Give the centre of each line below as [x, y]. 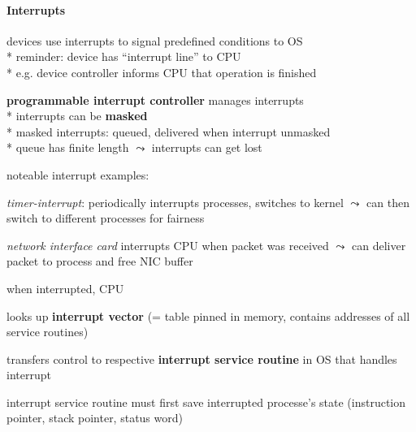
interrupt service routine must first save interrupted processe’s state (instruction [206, 402]
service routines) [48, 332]
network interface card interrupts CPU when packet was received [168, 245]
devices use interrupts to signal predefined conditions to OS [155, 40]
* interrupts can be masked [77, 116]
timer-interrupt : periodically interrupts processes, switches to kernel [175, 202]
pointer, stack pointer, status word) [95, 418]
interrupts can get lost [207, 147]
